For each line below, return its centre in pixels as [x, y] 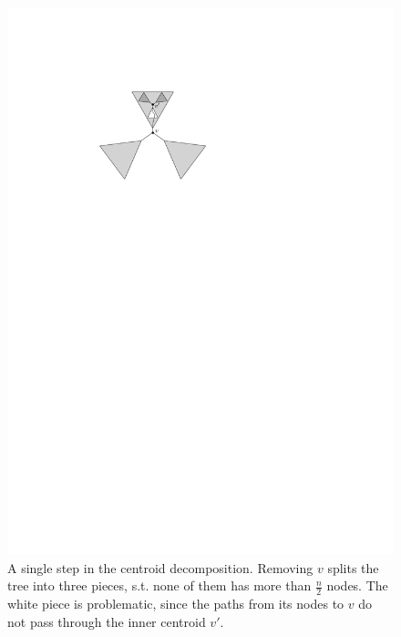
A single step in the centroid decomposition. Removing [160, 567]
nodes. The [357, 585]
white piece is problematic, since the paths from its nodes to [176, 603]
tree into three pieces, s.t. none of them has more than [159, 585]
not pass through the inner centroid [107, 621]
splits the [353, 567]
